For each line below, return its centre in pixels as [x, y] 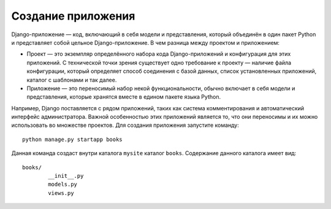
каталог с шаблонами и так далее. [72, 80]
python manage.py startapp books [72, 139]
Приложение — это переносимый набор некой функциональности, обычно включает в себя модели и [161, 88]
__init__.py [66, 176]
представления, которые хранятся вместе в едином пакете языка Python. [124, 97]
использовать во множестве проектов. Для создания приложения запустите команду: [125, 125]
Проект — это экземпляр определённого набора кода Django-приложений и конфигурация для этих [159, 54]
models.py [63, 184]
